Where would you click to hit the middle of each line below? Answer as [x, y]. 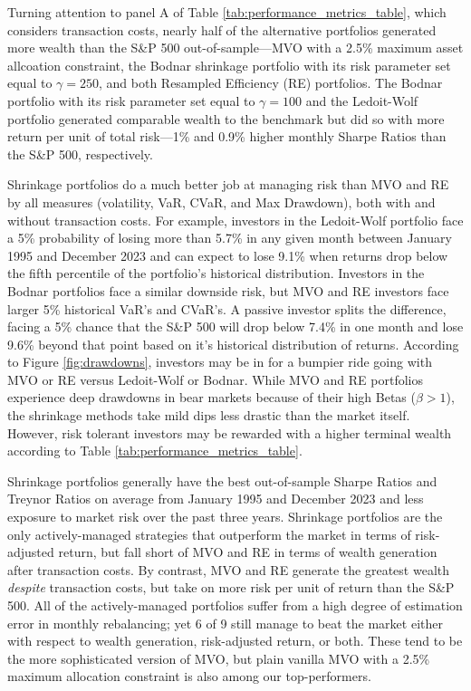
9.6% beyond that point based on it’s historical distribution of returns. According [233, 344]
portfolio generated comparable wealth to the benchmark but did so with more [226, 118]
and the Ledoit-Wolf [362, 100]
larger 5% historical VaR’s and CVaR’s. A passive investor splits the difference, [227, 308]
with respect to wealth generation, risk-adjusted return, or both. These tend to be [235, 641]
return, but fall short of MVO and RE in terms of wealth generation [248, 552]
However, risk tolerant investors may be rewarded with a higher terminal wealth [230, 432]
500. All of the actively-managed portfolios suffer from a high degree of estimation [235, 605]
